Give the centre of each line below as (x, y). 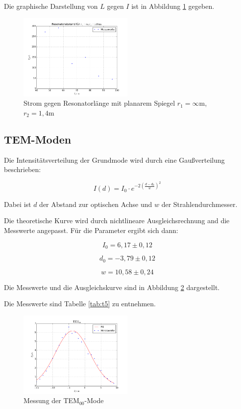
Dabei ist (18, 204)
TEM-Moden (38, 139)
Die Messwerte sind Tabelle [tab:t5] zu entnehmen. (80, 304)
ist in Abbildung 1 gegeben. (173, 6)
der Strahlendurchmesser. (199, 204)
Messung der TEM (51, 400)
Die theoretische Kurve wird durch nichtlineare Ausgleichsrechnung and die (117, 220)
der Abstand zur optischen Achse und (96, 204)
